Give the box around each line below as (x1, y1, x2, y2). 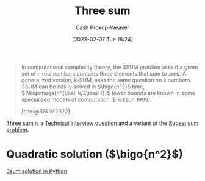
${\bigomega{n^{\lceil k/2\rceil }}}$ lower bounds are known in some (21, 89, 195, 96)
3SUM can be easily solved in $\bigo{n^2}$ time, (21, 83, 145, 90)
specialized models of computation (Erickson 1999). (21, 96, 153, 103)
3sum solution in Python (6, 167, 67, 174)
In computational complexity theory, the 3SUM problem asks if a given (21, 63, 198, 71)
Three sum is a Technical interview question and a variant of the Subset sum (6, 119, 199, 127)
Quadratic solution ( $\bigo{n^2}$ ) (6, 147, 183, 161)
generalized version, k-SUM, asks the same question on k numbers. (21, 76, 192, 83)
